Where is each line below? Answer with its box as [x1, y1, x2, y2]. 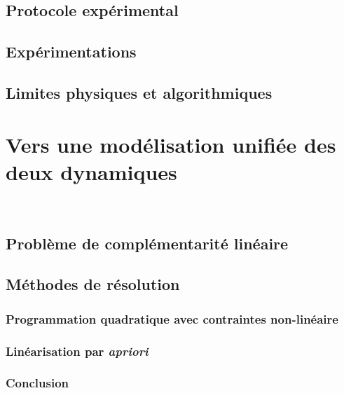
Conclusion [6, 374, 69, 392]
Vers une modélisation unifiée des [6, 130, 336, 158]
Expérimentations [6, 41, 137, 62]
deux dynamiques [6, 157, 177, 186]
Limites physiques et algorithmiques [6, 81, 273, 103]
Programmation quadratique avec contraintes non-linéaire [6, 310, 338, 327]
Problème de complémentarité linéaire [6, 232, 289, 254]
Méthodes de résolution [6, 273, 180, 295]
